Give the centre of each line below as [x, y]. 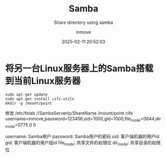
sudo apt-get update [27, 94]
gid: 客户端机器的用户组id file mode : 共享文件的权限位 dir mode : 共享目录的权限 [83, 143]
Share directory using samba [83, 22]
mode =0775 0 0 [21, 126]
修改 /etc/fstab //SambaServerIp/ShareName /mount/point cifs [69, 113]
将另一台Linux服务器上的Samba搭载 [79, 68]
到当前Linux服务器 [43, 81]
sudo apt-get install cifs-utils [40, 99]
